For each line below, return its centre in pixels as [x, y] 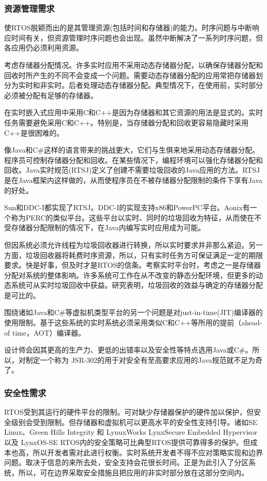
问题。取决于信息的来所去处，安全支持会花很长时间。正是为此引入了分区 [126, 462]
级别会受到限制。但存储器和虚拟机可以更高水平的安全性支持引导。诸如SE [134, 422]
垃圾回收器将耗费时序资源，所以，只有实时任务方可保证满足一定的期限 [144, 255]
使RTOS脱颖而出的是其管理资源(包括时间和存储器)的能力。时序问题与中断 [128, 27]
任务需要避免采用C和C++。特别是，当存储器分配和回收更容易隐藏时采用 [126, 122]
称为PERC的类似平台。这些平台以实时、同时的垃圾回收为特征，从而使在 [133, 217]
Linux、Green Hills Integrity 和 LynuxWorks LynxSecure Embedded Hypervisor [131, 432]
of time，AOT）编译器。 [45, 332]
